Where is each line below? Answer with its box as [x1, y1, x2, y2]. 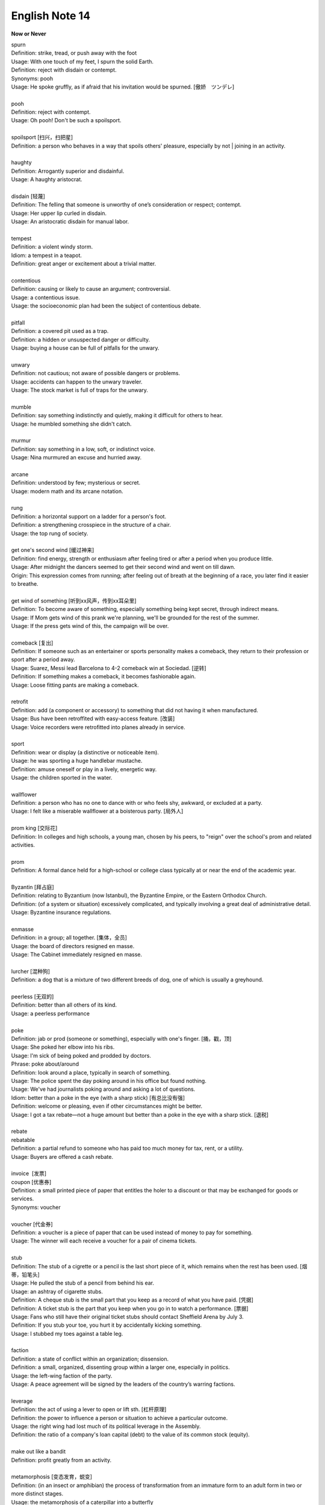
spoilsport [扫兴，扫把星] [11, 134, 73, 141]
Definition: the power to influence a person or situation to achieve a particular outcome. [11, 1414, 228, 1421]
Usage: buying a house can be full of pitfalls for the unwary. [11, 344, 159, 352]
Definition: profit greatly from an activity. [11, 1456, 111, 1463]
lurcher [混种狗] [11, 967, 51, 975]
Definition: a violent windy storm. [11, 243, 93, 250]
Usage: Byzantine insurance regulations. [11, 909, 111, 916]
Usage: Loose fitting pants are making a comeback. [11, 681, 140, 689]
